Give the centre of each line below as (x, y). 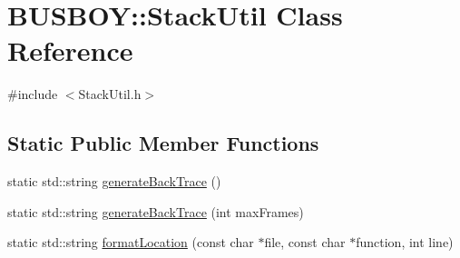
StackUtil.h (110, 94)
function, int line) (405, 242)
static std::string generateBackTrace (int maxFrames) (156, 211)
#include (33, 94)
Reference (70, 50)
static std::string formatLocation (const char (131, 242)
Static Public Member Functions (163, 143)
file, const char (305, 242)
